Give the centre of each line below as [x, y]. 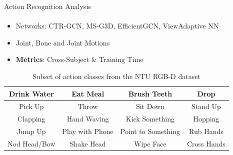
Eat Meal [88, 93]
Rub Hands [206, 131]
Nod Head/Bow [31, 143]
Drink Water [31, 93]
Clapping [31, 119]
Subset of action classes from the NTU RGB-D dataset [116, 76]
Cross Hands [206, 143]
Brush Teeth [150, 93]
